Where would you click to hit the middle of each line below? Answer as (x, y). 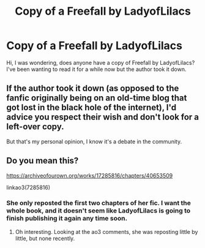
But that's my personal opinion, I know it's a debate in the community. (94, 141)
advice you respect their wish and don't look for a (103, 117)
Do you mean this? (43, 161)
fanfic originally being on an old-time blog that (97, 98)
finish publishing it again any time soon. (67, 219)
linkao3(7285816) (28, 187)
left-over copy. (35, 127)
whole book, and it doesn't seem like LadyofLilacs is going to (99, 211)
